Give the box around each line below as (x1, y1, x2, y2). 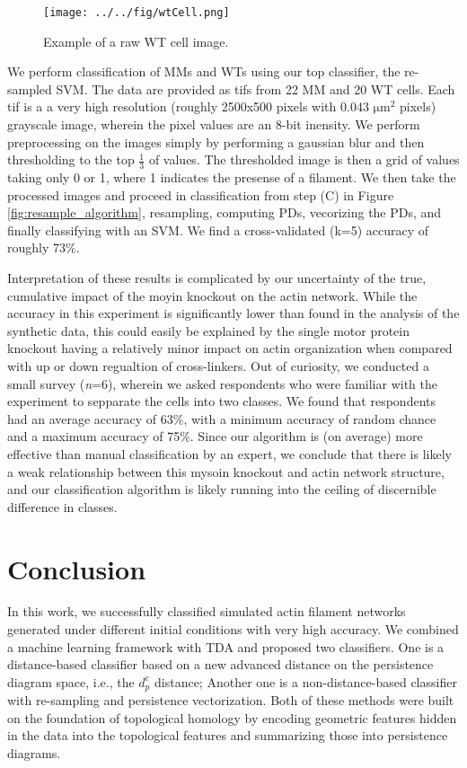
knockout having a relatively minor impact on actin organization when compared (7, 339, 453, 358)
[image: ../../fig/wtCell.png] (43, 6, 230, 19)
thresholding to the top (7, 150, 135, 169)
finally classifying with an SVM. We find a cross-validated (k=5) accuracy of (7, 220, 429, 239)
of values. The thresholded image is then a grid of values (148, 150, 460, 169)
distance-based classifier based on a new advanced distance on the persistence (7, 655, 434, 674)
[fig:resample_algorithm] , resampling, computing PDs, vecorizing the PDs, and (7, 203, 442, 222)
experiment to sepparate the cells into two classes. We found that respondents (7, 392, 436, 410)
